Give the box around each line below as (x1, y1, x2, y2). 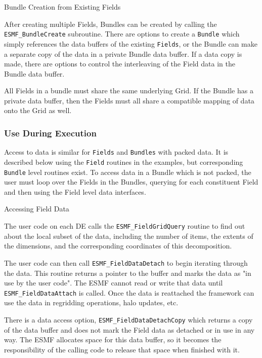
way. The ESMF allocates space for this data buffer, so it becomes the (4, 334, 222, 345)
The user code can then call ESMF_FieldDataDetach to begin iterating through (4, 257, 248, 268)
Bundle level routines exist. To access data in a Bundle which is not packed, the (4, 166, 251, 177)
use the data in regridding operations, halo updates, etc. (4, 297, 179, 308)
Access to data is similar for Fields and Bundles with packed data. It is (4, 147, 229, 157)
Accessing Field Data (4, 203, 69, 214)
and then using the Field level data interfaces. (4, 186, 146, 197)
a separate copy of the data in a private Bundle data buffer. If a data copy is (4, 48, 242, 59)
